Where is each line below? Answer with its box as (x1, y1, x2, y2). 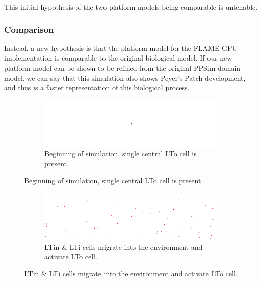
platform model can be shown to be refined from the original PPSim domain (4, 63, 241, 73)
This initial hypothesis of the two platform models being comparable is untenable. (4, 2, 258, 12)
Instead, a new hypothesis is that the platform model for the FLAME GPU (4, 42, 238, 53)
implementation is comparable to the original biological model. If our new (4, 52, 232, 63)
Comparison (4, 23, 54, 35)
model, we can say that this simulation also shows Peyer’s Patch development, (4, 72, 246, 83)
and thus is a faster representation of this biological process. (4, 82, 190, 93)
